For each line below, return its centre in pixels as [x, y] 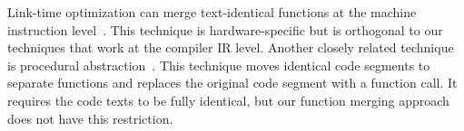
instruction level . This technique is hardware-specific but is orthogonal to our [225, 29]
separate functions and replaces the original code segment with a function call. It [232, 83]
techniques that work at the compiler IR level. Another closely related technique [231, 47]
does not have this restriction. [90, 118]
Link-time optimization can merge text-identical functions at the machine [212, 12]
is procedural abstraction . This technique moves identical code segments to [219, 65]
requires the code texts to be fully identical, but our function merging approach [228, 100]
